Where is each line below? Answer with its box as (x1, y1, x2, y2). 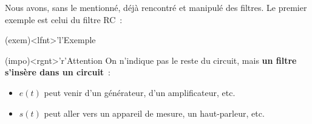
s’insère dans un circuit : (5, 66, 111, 78)
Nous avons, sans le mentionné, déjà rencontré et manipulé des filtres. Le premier (5, 1, 307, 13)
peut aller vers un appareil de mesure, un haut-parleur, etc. (44, 106, 265, 119)
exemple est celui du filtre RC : (5, 13, 123, 26)
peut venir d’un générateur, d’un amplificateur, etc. (44, 86, 236, 98)
